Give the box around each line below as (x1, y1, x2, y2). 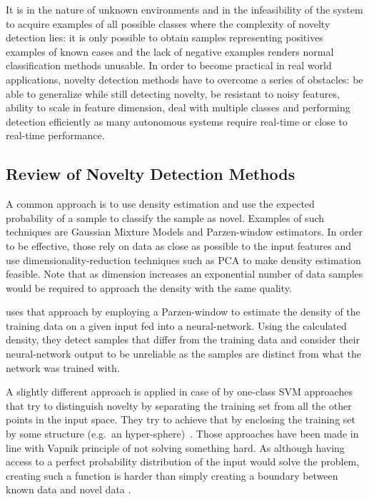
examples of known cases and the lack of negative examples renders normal (6, 44, 334, 59)
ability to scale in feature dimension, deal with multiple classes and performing (6, 100, 350, 115)
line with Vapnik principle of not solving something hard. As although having (6, 440, 345, 455)
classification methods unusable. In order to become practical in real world (6, 58, 332, 73)
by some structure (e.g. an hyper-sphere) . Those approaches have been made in (6, 426, 359, 441)
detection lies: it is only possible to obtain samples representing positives (6, 30, 323, 45)
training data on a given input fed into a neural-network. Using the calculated (6, 318, 347, 333)
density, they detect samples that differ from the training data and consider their (6, 332, 360, 347)
